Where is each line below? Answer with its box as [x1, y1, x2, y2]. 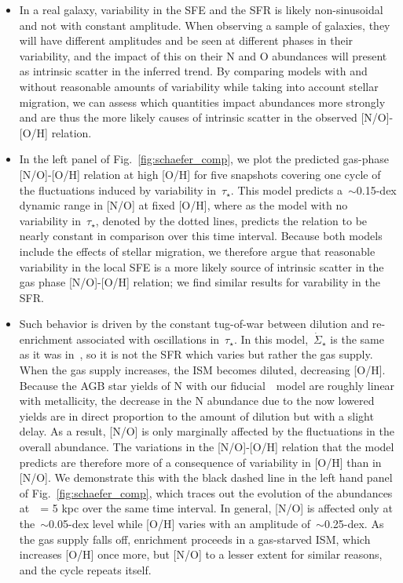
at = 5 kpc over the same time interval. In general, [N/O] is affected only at [19, 500, 393, 516]
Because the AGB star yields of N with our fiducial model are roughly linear [19, 377, 395, 393]
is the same [330, 330, 384, 347]
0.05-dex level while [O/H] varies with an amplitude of [49, 516, 311, 531]
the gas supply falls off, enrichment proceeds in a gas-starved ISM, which [19, 530, 371, 547]
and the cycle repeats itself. [19, 561, 152, 578]
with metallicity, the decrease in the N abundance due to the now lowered [19, 392, 375, 409]
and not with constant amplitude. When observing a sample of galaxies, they [19, 16, 390, 33]
